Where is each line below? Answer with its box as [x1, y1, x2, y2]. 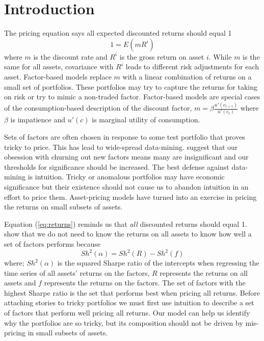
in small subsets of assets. [28, 327, 108, 338]
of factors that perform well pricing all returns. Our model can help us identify [4, 307, 250, 318]
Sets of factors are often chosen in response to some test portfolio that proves [4, 131, 245, 142]
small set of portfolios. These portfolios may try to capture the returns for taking [4, 81, 257, 92]
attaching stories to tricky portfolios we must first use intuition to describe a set [4, 297, 254, 308]
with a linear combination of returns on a [122, 71, 252, 82]
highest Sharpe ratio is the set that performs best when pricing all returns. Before [4, 287, 260, 298]
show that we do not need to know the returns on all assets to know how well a [4, 228, 252, 239]
